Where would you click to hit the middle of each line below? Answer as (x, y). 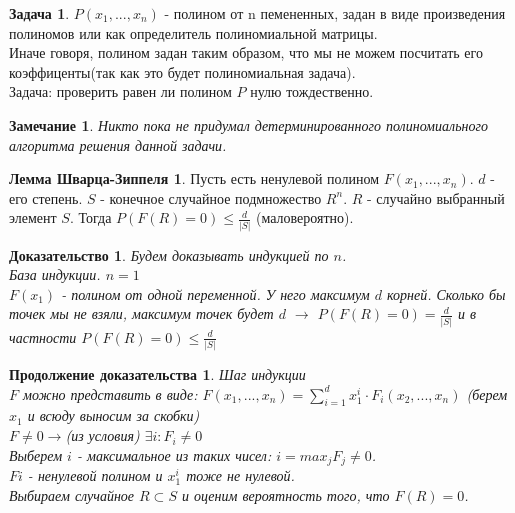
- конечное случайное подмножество (211, 197)
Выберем (36, 454)
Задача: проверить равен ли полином (120, 91)
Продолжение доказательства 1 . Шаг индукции (157, 374)
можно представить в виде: (110, 393)
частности (43, 336)
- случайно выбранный (436, 197)
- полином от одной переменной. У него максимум (215, 293)
